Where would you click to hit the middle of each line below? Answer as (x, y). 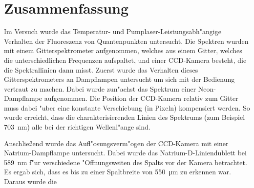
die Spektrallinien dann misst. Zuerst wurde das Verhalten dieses (101, 69)
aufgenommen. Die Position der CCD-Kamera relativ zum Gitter (141, 98)
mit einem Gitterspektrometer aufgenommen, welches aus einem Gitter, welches (123, 50)
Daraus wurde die (31, 181)
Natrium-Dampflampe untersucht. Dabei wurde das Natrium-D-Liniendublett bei (125, 153)
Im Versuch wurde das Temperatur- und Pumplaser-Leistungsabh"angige (113, 31)
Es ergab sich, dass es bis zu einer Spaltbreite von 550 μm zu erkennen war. (117, 172)
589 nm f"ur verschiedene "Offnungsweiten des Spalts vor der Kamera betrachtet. (126, 162)
